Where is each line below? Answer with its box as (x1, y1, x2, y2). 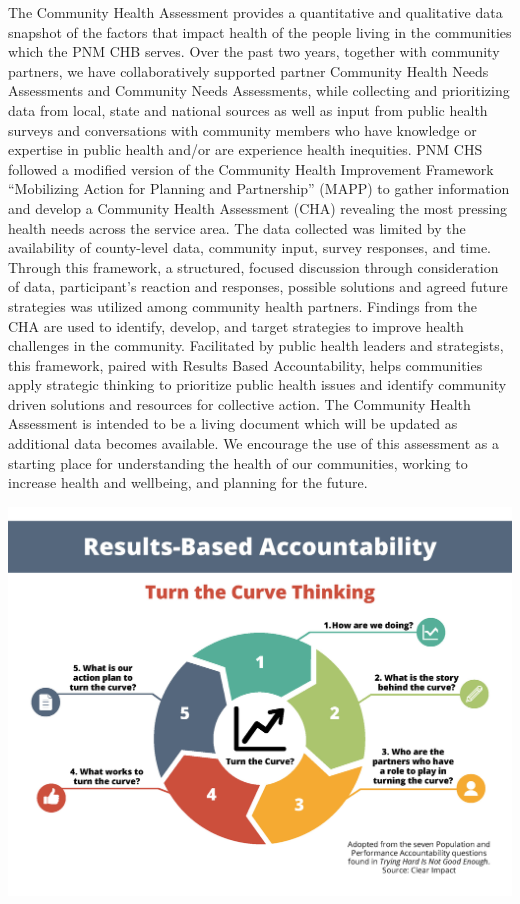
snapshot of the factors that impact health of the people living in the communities (8, 21, 512, 42)
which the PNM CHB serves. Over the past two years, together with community (8, 41, 500, 62)
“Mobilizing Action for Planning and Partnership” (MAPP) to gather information (8, 178, 510, 199)
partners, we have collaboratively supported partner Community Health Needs (8, 60, 489, 81)
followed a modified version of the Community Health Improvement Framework (8, 158, 494, 179)
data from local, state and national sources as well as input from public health (8, 99, 488, 120)
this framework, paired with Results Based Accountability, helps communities (8, 354, 483, 375)
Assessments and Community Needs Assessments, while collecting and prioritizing (8, 80, 510, 101)
